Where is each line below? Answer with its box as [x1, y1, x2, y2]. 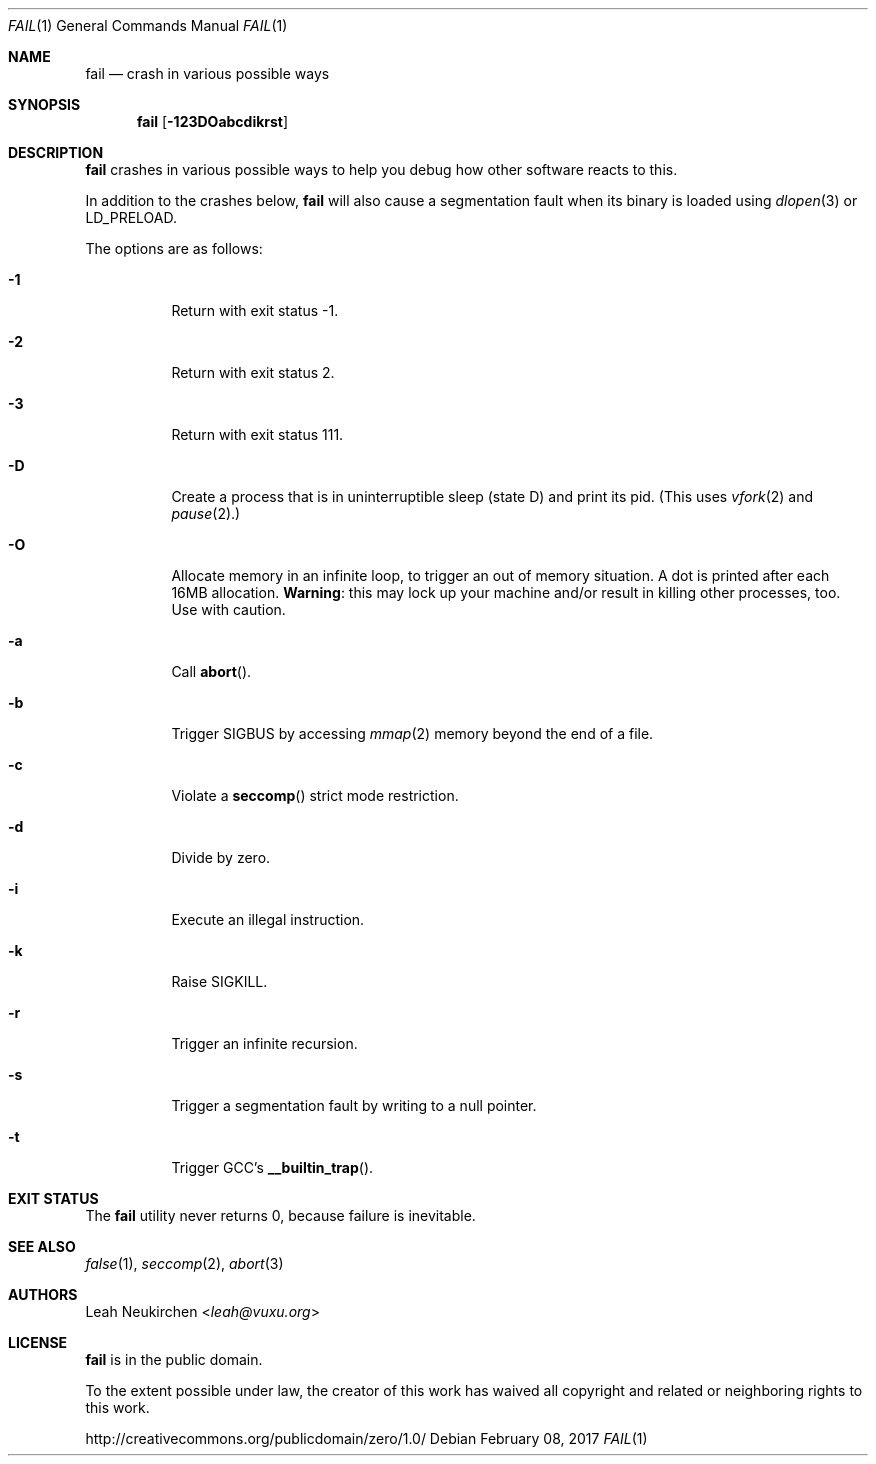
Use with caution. [171, 601, 286, 618]
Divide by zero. [171, 849, 271, 866]
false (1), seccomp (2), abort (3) [85, 1255, 284, 1272]
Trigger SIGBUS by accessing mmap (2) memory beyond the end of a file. [171, 725, 654, 742]
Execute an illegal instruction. [171, 911, 365, 928]
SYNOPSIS [8, 96, 81, 113]
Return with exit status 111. [171, 426, 344, 443]
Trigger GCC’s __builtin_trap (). [171, 1159, 374, 1176]
